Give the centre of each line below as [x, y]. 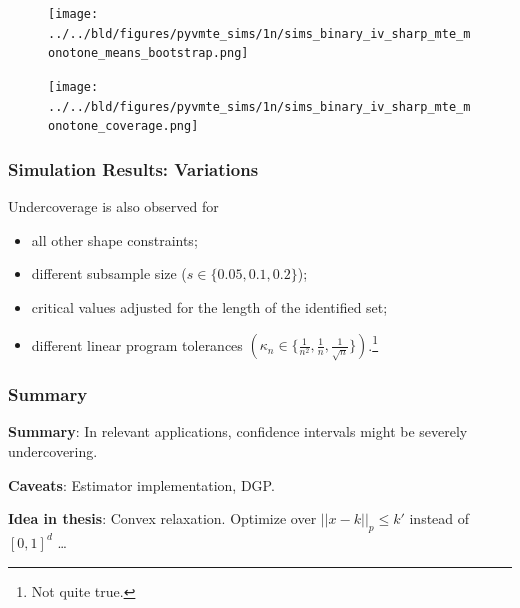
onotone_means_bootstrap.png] [148, 53]
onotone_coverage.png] [123, 126]
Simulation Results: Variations [133, 168]
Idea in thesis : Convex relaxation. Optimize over [162, 518]
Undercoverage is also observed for [113, 206]
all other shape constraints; [114, 239]
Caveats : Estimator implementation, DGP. [141, 484]
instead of [439, 518]
